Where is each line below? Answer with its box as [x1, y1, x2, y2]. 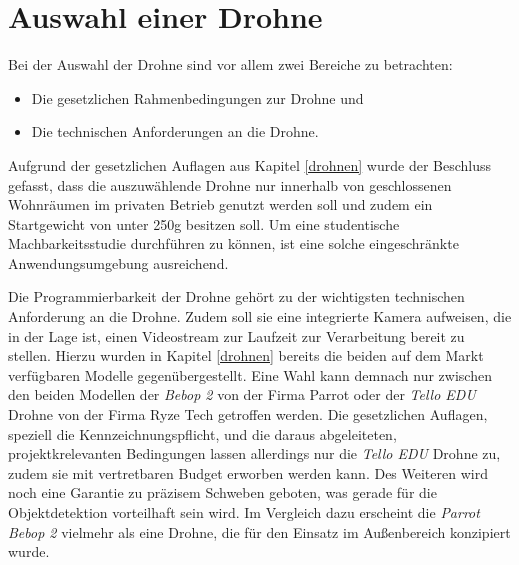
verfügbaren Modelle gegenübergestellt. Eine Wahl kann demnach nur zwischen [8, 364, 492, 385]
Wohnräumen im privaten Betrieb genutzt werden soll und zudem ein [8, 194, 433, 215]
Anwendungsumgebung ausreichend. [8, 252, 229, 273]
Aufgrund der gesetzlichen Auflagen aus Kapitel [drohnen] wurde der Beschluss [8, 154, 492, 175]
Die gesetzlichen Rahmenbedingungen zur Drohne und [31, 87, 364, 108]
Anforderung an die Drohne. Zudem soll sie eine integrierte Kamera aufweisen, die [8, 306, 512, 327]
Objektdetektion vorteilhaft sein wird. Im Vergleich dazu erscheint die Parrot [8, 502, 480, 522]
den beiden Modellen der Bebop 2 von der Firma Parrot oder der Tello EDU [8, 384, 476, 405]
